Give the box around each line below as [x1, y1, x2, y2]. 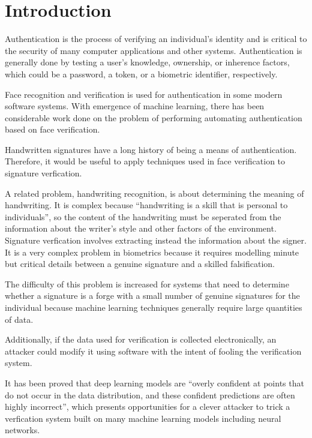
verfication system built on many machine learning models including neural [5, 412, 281, 424]
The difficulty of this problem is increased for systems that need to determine [5, 277, 289, 290]
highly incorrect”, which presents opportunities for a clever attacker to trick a [5, 400, 290, 413]
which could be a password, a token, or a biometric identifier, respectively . [5, 67, 278, 80]
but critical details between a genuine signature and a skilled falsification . [5, 257, 275, 270]
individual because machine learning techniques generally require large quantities [5, 301, 302, 313]
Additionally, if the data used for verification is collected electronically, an [5, 333, 277, 346]
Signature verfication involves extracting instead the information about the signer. [5, 234, 307, 247]
